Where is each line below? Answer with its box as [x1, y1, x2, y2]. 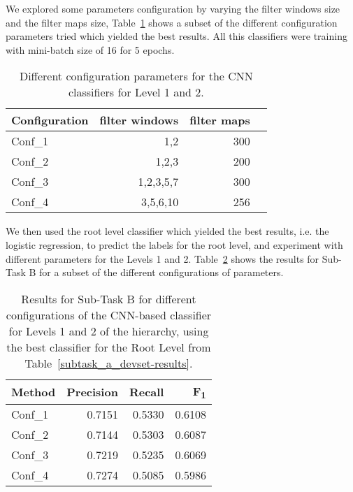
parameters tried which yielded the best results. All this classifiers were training [6, 29, 347, 43]
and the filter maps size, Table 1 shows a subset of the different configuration [6, 15, 338, 29]
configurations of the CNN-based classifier [6, 306, 212, 323]
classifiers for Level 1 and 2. [68, 84, 204, 101]
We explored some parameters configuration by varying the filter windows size [6, 1, 340, 15]
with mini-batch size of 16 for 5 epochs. [6, 42, 175, 57]
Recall [129, 384, 164, 400]
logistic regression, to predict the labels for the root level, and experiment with [6, 237, 343, 252]
